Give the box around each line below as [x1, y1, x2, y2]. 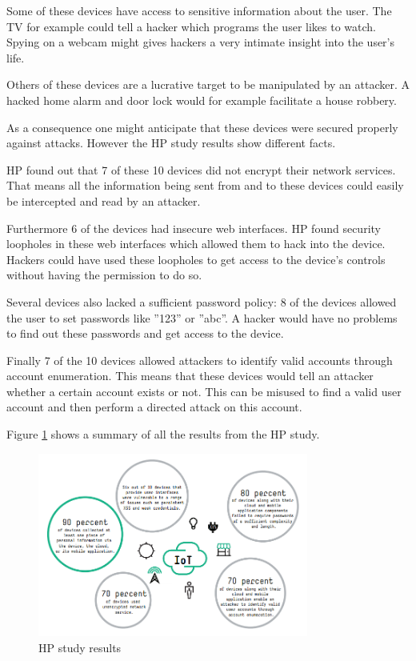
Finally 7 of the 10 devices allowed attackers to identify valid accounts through [6, 351, 393, 368]
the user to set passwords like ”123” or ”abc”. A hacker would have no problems [6, 309, 398, 326]
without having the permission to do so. [6, 266, 202, 283]
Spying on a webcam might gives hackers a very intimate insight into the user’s [6, 34, 395, 50]
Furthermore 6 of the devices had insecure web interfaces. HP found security [6, 219, 381, 236]
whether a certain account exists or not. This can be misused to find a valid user [6, 383, 402, 399]
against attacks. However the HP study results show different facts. [6, 134, 336, 151]
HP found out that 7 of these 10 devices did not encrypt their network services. [6, 161, 396, 178]
